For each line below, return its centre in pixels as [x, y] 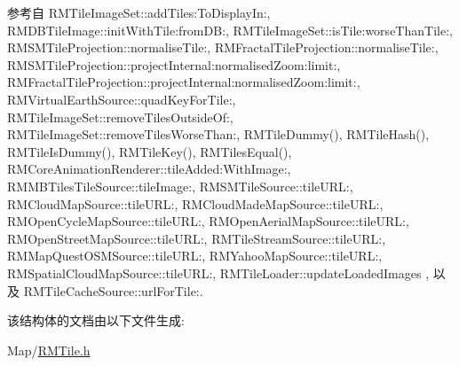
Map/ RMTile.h [49, 350]
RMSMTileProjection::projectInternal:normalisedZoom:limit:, [174, 64]
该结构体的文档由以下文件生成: [96, 320]
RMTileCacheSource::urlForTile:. [113, 290]
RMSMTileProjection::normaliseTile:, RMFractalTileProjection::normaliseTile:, [223, 47]
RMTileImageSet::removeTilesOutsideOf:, [120, 117]
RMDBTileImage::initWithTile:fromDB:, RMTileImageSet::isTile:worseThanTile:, [230, 30]
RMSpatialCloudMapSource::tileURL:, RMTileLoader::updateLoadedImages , [218, 273]
